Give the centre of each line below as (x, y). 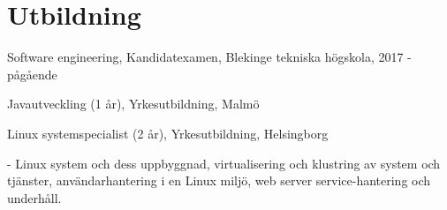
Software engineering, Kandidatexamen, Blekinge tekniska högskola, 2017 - (209, 57)
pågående (32, 74)
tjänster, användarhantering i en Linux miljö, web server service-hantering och (219, 180)
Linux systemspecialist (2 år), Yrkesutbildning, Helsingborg (168, 133)
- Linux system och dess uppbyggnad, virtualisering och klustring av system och (224, 163)
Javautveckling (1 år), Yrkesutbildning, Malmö (133, 104)
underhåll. (34, 197)
